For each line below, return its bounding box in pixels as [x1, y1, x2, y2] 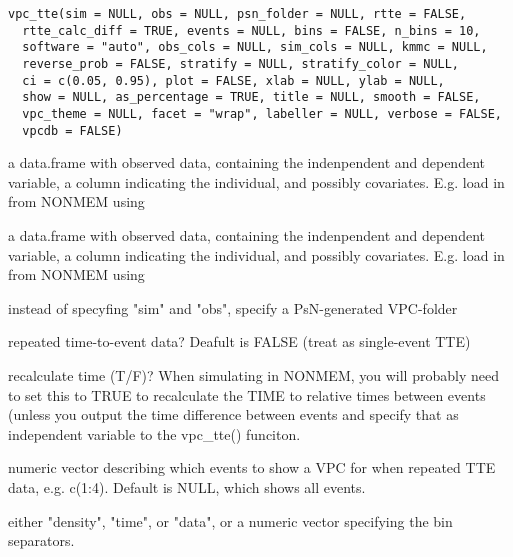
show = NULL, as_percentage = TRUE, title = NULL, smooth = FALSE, [22, 90, 481, 105]
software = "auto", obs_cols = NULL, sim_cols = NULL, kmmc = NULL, [22, 40, 488, 55]
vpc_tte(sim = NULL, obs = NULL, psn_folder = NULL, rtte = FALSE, [8, 7, 467, 21]
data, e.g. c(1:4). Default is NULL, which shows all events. [8, 476, 366, 497]
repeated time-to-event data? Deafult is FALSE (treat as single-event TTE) [8, 331, 471, 352]
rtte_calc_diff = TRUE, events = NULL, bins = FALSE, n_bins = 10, [22, 23, 481, 38]
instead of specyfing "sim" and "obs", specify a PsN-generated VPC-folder [8, 297, 458, 318]
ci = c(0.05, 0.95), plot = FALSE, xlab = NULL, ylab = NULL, [22, 73, 445, 88]
